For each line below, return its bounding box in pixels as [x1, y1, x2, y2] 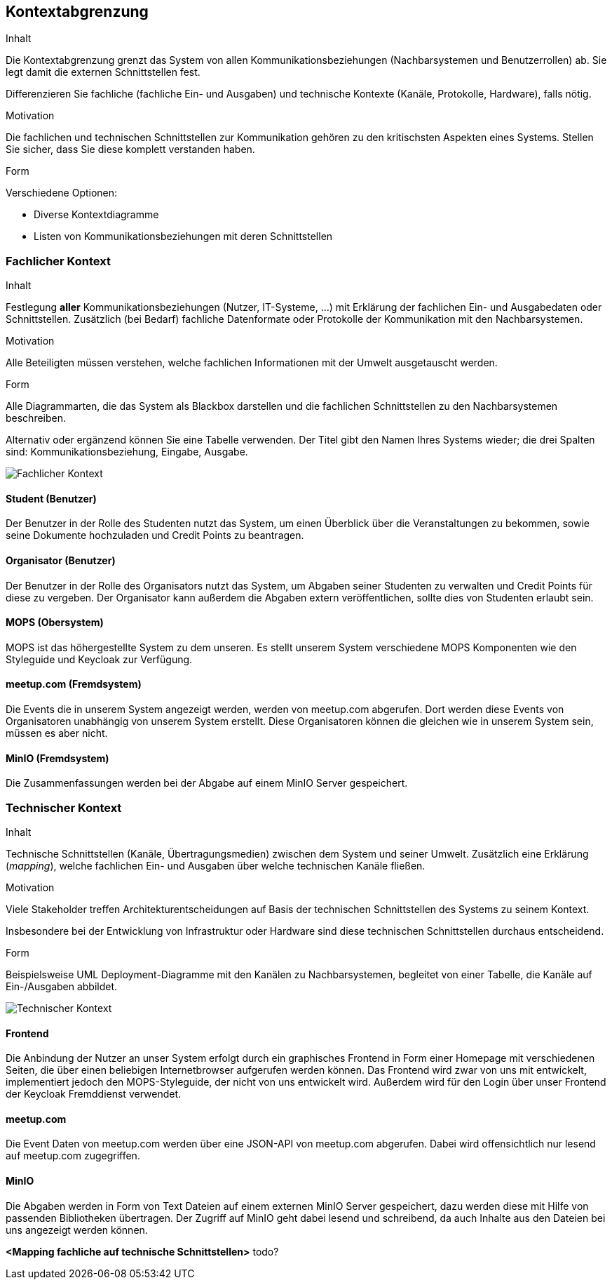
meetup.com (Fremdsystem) [6, 678, 142, 691]
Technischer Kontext [6, 800, 122, 815]
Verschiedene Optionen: [6, 187, 118, 199]
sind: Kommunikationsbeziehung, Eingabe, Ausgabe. [6, 446, 248, 458]
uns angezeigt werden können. [6, 1223, 148, 1236]
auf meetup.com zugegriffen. [6, 1150, 140, 1162]
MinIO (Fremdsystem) [6, 752, 109, 764]
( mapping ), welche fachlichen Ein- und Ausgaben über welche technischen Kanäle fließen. [6, 860, 426, 872]
